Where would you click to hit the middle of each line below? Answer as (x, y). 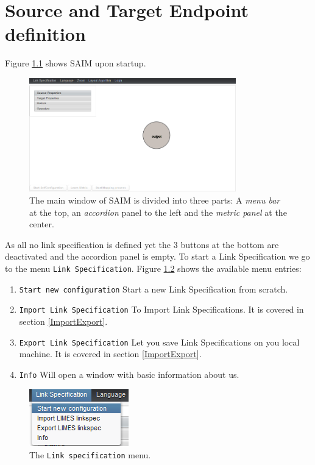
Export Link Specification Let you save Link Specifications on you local (159, 342)
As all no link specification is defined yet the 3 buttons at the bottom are (142, 244)
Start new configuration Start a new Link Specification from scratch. (154, 289)
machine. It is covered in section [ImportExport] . (110, 354)
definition (45, 34)
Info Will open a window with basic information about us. (129, 374)
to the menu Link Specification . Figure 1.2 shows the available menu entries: (153, 268)
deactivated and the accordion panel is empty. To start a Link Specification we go (157, 256)
